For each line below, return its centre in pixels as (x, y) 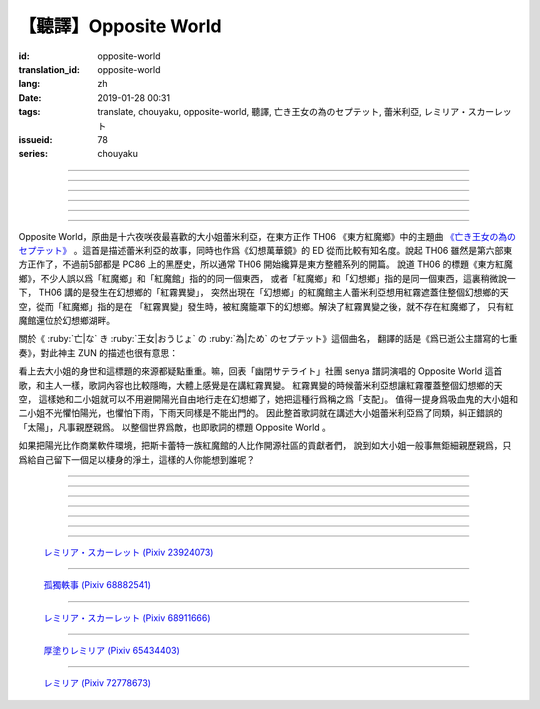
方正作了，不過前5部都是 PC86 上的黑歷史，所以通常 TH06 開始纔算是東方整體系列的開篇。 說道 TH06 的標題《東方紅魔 (266, 264)
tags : (29, 112)
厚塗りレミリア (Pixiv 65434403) (111, 651)
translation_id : (49, 69)
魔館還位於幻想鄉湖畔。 (66, 321)
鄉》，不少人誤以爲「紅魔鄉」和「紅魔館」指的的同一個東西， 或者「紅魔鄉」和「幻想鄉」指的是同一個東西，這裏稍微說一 (267, 278)
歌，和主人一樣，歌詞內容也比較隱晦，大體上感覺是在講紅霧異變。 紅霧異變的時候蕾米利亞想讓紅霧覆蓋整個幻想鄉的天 (260, 385)
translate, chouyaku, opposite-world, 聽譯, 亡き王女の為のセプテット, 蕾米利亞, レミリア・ (283, 112)
